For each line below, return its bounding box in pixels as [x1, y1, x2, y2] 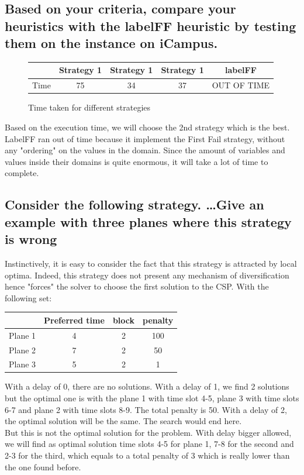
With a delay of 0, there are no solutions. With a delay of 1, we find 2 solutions [5, 380, 289, 393]
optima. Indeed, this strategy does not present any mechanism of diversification [5, 269, 289, 281]
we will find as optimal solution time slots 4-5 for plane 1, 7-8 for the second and [5, 438, 294, 450]
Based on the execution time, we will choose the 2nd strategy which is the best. [5, 121, 290, 133]
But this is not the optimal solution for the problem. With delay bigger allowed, [5, 426, 292, 438]
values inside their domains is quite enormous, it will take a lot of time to [5, 155, 268, 167]
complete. [5, 167, 39, 179]
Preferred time [44, 314, 105, 326]
